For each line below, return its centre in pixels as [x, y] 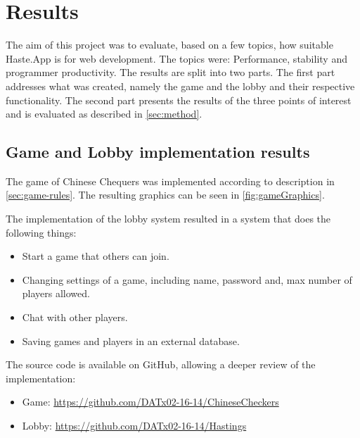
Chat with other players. [75, 317]
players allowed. [56, 293]
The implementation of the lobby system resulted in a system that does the [168, 219]
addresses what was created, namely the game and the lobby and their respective [180, 86]
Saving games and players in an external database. [131, 340]
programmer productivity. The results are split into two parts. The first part [171, 72]
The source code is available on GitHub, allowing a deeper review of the [161, 364]
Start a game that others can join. [96, 256]
